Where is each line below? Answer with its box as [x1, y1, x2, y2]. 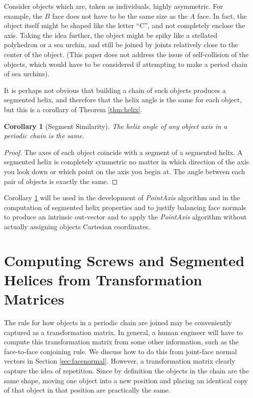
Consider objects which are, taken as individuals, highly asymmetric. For [4, 1, 223, 11]
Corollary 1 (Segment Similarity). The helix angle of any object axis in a [4, 121, 227, 131]
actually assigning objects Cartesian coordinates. [4, 221, 150, 231]
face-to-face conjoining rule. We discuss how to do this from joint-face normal [4, 346, 237, 356]
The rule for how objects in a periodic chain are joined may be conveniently [4, 317, 232, 327]
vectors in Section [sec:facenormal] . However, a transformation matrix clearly [4, 356, 235, 366]
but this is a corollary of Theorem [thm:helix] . [4, 104, 142, 114]
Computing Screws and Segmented [4, 250, 245, 270]
